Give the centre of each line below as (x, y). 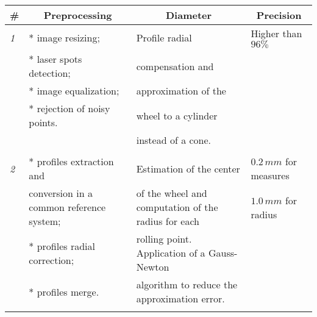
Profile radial (164, 37)
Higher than (276, 33)
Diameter (189, 15)
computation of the (177, 207)
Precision (279, 15)
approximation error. (180, 298)
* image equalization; (74, 91)
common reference (67, 207)
